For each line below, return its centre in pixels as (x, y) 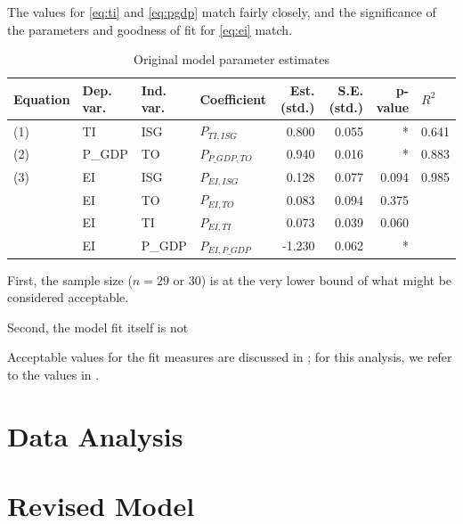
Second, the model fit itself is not (98, 327)
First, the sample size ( (70, 279)
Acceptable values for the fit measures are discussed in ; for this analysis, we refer (230, 357)
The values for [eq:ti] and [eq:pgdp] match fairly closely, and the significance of (222, 12)
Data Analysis (95, 435)
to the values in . (53, 375)
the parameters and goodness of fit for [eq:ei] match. (150, 29)
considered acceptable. (68, 297)
